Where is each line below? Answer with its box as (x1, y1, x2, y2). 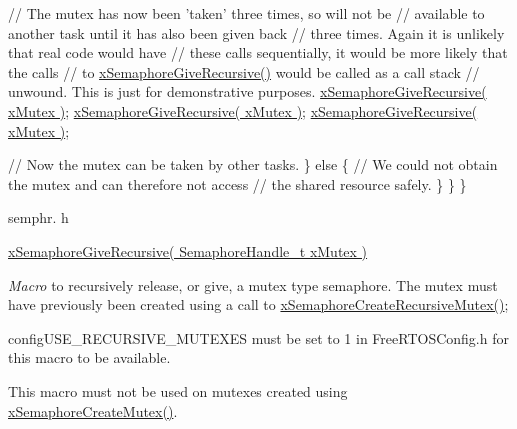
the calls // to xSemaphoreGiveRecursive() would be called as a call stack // (8, 61, 480, 82)
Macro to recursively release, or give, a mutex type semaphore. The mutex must (8, 274, 498, 295)
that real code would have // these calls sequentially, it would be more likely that (8, 42, 508, 63)
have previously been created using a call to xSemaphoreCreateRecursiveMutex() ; (8, 294, 509, 315)
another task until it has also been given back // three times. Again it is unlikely (8, 22, 505, 43)
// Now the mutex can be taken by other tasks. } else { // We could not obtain (8, 154, 498, 175)
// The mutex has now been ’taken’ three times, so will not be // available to (8, 3, 485, 23)
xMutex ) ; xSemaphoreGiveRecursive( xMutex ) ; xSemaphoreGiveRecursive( (8, 100, 478, 121)
